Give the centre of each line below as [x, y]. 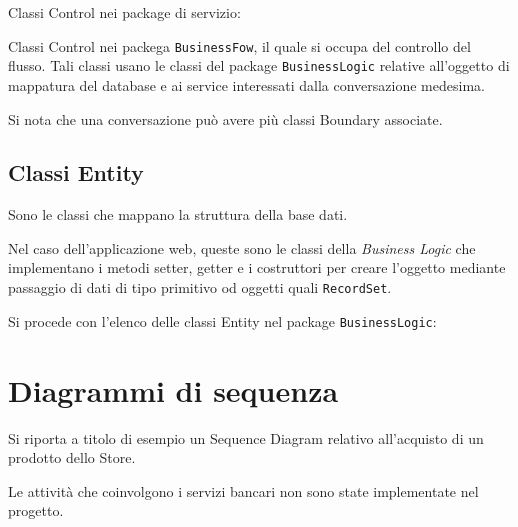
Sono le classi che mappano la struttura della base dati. [178, 214]
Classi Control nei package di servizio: [124, 12]
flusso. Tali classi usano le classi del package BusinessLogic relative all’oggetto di [259, 65]
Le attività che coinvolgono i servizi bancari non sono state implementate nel [243, 490]
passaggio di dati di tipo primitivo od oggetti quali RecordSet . [200, 287]
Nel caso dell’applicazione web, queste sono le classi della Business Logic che [242, 247]
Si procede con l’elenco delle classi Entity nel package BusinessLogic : [222, 320]
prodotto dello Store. [72, 457]
